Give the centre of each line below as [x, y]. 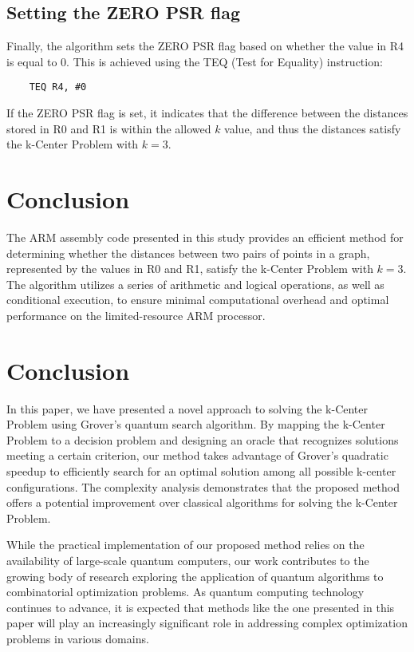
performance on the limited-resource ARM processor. [136, 315]
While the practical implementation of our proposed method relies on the [185, 545]
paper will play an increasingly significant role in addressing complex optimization [207, 623]
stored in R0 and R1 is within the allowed [109, 128]
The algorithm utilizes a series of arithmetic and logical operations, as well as [195, 284]
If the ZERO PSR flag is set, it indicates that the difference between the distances [207, 113]
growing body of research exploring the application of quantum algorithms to [195, 576]
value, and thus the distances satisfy [313, 128]
